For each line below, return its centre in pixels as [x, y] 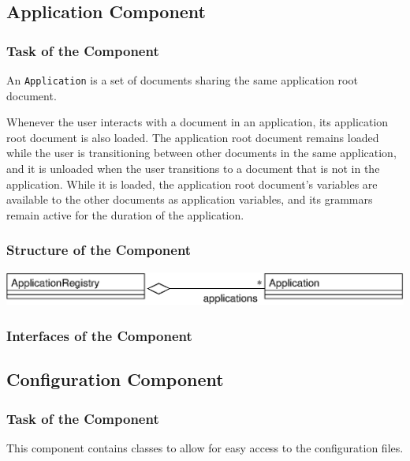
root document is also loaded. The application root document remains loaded [193, 137]
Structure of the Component [99, 250]
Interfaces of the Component [99, 335]
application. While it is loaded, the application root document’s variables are [192, 184]
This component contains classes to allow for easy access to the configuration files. [205, 447]
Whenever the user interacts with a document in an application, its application [198, 122]
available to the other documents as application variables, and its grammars [190, 199]
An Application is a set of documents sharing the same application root [182, 80]
